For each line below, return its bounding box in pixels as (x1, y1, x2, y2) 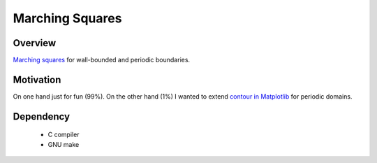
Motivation (13, 73, 61, 85)
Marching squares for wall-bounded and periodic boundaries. (13, 56, 191, 64)
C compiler (47, 130, 80, 139)
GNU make (47, 140, 80, 148)
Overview (13, 37, 57, 49)
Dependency (13, 111, 70, 122)
